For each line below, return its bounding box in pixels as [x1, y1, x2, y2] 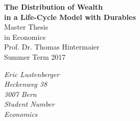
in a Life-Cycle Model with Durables [4, 11, 136, 22]
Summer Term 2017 [4, 51, 66, 62]
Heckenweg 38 [4, 79, 48, 89]
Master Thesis [4, 21, 49, 32]
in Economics [4, 31, 46, 42]
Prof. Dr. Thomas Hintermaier [4, 41, 100, 52]
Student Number [4, 99, 55, 109]
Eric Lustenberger [4, 68, 60, 79]
